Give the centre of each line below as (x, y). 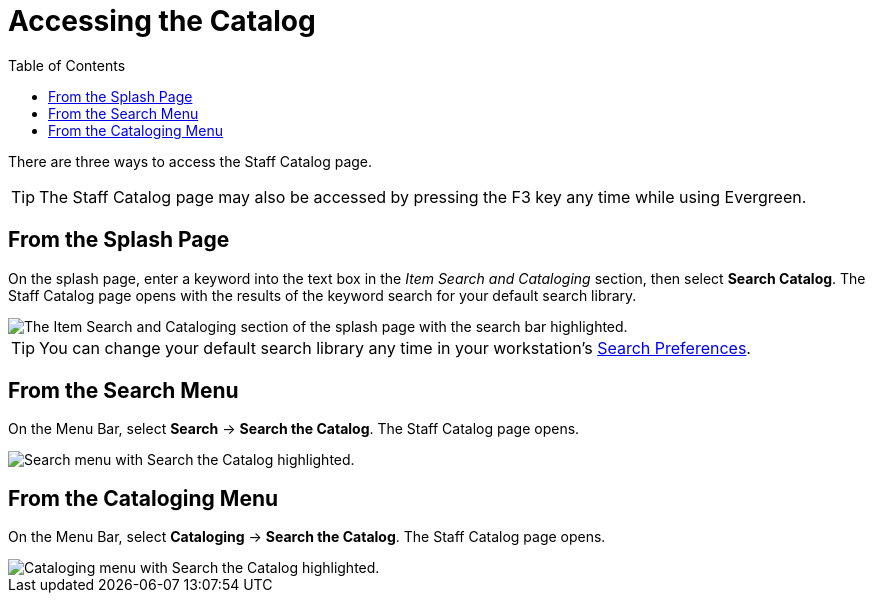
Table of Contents (67, 65)
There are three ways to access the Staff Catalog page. (190, 161)
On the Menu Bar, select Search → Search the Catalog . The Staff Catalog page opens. (294, 429)
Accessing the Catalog (162, 21)
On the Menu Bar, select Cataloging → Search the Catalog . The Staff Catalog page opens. (307, 537)
